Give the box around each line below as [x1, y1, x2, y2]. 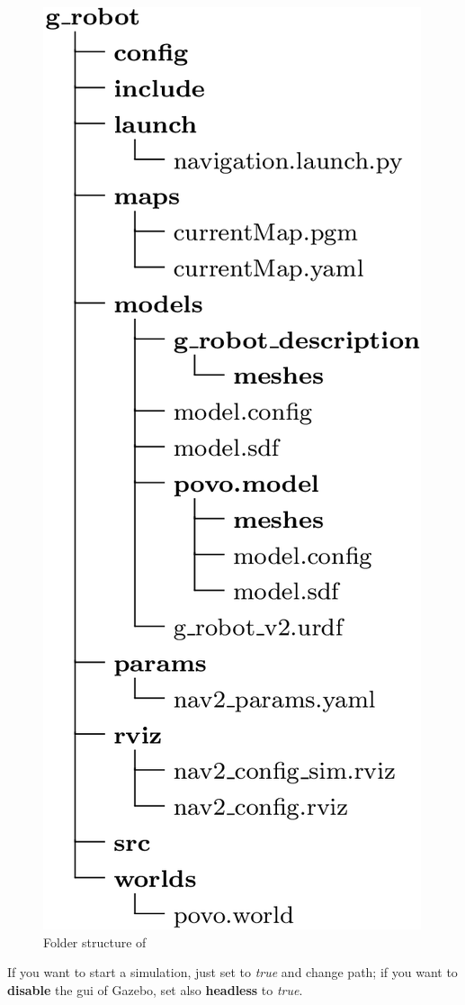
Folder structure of [43, 932, 147, 951]
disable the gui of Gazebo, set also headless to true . [7, 980, 303, 999]
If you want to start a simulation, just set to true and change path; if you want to [7, 963, 458, 982]
